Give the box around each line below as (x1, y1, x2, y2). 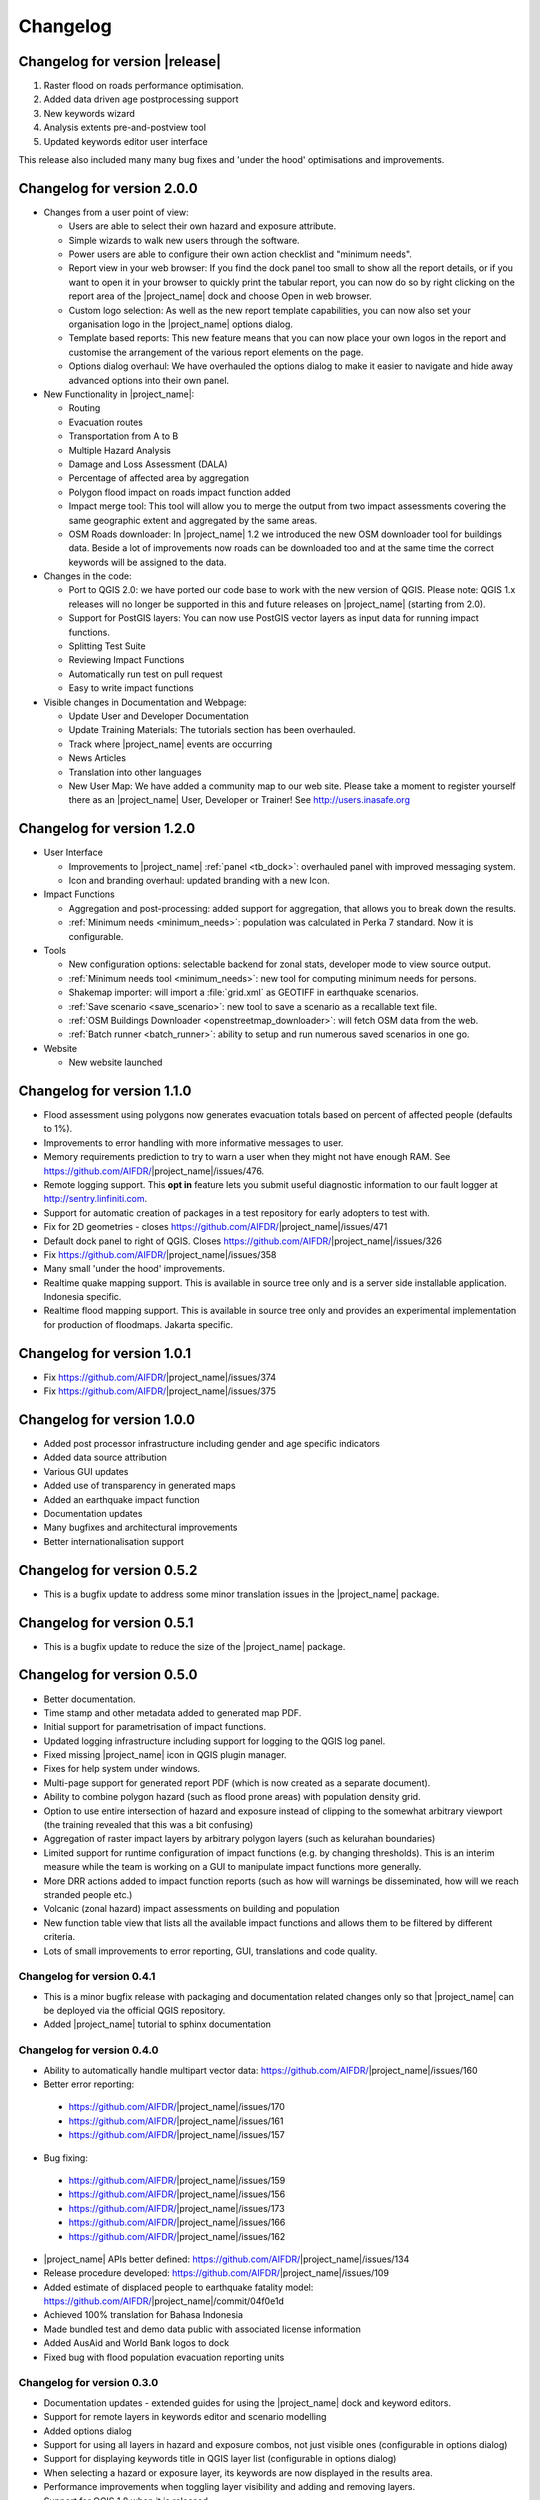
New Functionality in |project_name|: (43, 388, 195, 400)
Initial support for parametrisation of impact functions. (43, 1721, 267, 1733)
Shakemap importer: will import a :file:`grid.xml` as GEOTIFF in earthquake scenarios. (68, 986, 419, 999)
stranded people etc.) (43, 1888, 133, 1900)
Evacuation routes (68, 416, 144, 428)
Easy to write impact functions (68, 682, 194, 694)
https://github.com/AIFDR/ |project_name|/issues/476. (43, 1165, 265, 1177)
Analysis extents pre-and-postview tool (43, 121, 207, 134)
